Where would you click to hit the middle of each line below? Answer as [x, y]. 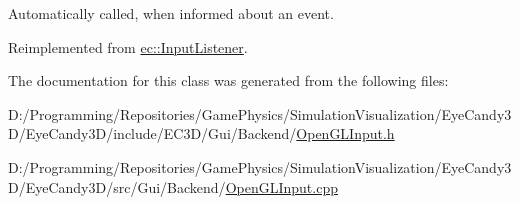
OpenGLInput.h [345, 133]
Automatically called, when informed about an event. [171, 13]
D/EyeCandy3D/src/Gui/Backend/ [117, 186]
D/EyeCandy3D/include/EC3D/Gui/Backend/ [152, 133]
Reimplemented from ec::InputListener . [128, 46]
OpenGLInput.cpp [281, 186]
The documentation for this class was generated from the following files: [228, 80]
